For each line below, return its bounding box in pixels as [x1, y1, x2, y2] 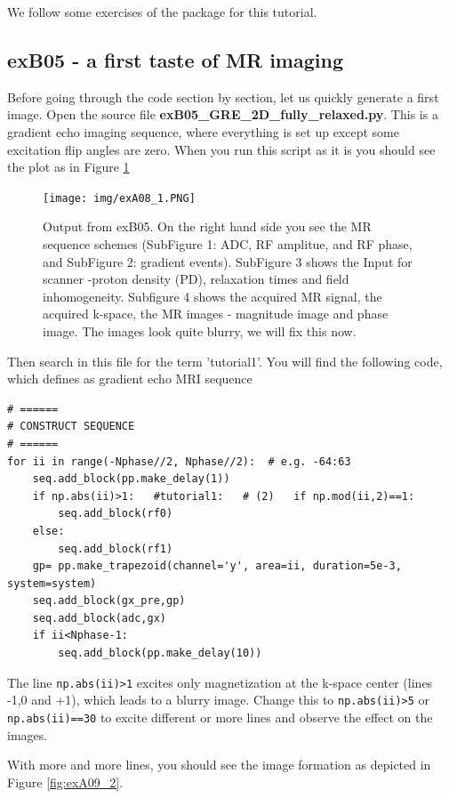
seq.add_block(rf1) [58, 542, 173, 555]
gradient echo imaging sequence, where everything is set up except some [7, 122, 399, 141]
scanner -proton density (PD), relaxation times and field [43, 270, 349, 288]
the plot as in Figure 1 [7, 157, 130, 176]
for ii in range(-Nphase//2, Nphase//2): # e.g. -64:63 [7, 455, 351, 468]
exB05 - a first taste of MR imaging [7, 45, 343, 73]
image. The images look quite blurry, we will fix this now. [43, 321, 357, 340]
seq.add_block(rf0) [58, 507, 173, 520]
